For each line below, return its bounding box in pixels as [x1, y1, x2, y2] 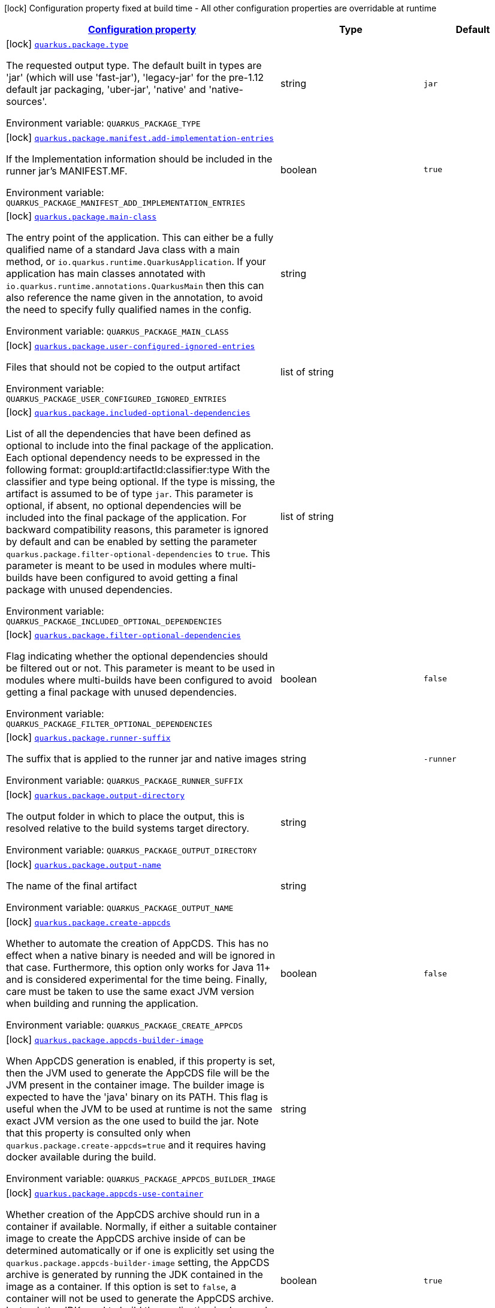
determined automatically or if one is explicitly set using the [6, 1244, 274, 1256]
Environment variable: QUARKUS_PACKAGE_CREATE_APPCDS [6, 1019, 243, 1031]
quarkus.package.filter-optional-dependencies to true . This [6, 548, 270, 560]
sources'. [6, 95, 47, 107]
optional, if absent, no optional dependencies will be [6, 500, 242, 512]
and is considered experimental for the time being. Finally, [6, 973, 267, 985]
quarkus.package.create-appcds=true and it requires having [6, 1139, 266, 1151]
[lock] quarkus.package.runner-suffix [6, 731, 171, 743]
